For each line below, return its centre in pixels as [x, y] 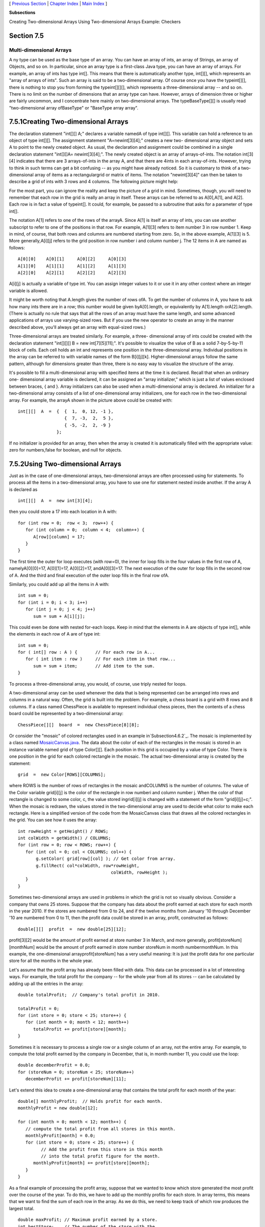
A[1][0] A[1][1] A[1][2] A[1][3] [72, 266]
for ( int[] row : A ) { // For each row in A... [86, 652]
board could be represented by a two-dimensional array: [66, 714]
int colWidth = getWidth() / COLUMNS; [65, 838]
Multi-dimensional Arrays [40, 50]
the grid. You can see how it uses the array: [53, 820]
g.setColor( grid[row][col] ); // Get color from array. [106, 859]
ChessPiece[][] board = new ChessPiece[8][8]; [79, 725]
